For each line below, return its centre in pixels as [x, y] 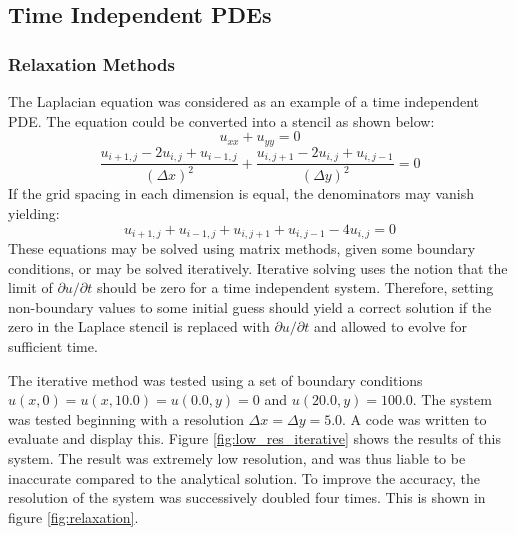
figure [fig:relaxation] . [73, 516]
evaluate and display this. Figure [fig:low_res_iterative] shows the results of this [254, 438]
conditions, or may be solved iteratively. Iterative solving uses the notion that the [258, 267]
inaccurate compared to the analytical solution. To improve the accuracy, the [244, 477]
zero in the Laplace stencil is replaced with [139, 326]
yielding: [34, 213]
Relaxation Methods [91, 63]
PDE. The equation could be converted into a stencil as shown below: [221, 120]
